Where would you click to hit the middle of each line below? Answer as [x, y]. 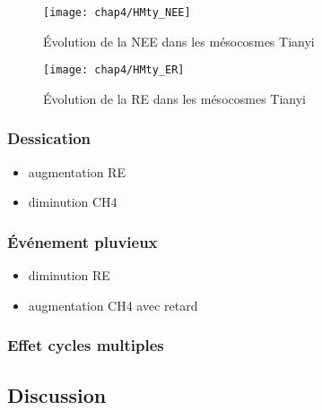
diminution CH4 [73, 202]
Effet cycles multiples [86, 345]
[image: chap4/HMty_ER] [114, 70]
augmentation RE [77, 171]
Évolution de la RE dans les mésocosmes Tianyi [174, 98]
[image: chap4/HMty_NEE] [117, 13]
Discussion [57, 394]
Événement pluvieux [83, 241]
